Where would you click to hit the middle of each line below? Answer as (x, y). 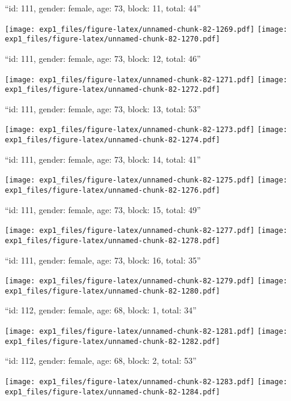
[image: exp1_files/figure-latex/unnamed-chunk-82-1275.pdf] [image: (146, 180)
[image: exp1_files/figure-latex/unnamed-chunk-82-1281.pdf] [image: (146, 332)
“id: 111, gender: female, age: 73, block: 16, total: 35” (103, 260)
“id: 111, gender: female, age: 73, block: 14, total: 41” (103, 159)
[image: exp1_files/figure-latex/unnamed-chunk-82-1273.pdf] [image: (146, 130)
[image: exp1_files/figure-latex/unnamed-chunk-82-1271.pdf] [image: (146, 80)
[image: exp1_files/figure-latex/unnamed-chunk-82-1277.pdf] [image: (146, 231)
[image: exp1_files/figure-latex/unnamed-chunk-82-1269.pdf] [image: (146, 29)
